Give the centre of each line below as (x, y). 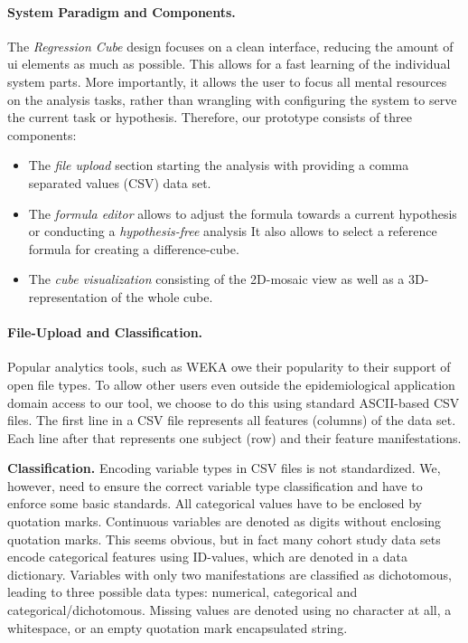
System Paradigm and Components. (122, 11)
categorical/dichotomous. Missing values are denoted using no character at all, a (229, 610)
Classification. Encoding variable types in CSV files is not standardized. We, (224, 468)
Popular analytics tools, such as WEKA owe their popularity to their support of (229, 367)
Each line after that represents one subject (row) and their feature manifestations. (234, 437)
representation (68, 296)
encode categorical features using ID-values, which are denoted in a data (208, 557)
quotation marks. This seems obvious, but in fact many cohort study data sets (224, 539)
